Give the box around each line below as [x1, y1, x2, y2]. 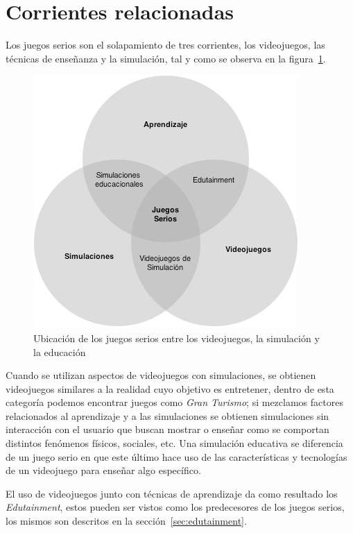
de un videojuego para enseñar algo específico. [6, 463, 201, 477]
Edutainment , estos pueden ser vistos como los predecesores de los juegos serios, [6, 500, 345, 514]
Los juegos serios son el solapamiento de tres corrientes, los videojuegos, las [6, 37, 325, 52]
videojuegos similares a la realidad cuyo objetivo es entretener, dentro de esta [6, 381, 334, 396]
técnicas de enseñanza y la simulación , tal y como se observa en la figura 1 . [6, 51, 326, 65]
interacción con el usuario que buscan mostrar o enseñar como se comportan [6, 422, 329, 437]
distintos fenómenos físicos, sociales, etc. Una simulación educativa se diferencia [6, 436, 343, 450]
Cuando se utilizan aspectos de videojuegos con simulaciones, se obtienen [6, 368, 316, 382]
